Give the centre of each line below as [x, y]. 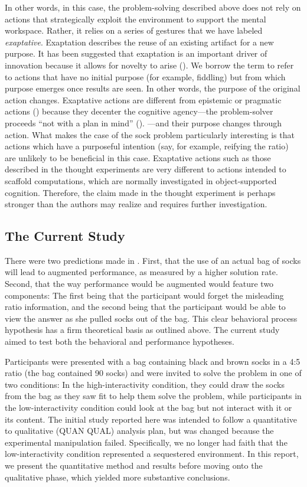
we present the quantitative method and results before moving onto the [134, 465]
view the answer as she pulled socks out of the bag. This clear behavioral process [151, 318]
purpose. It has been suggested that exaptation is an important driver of [136, 53]
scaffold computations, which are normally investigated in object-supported [141, 180]
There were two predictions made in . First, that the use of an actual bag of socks [153, 260]
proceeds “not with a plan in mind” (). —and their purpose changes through [143, 122]
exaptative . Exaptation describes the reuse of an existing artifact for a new [139, 42]
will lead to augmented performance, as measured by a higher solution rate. [141, 272]
